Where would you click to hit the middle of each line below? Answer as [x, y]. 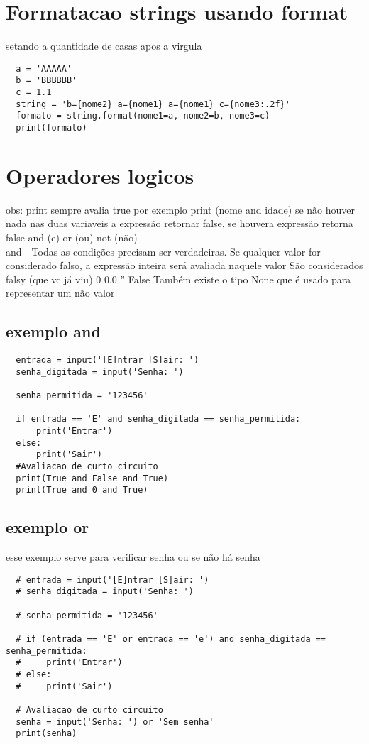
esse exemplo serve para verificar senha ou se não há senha [133, 557]
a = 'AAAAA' [44, 69]
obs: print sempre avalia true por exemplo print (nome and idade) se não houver [181, 209]
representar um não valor [60, 293]
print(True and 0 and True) [82, 490]
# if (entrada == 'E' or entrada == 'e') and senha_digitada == [171, 639]
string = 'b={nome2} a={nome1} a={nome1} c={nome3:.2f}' [153, 104]
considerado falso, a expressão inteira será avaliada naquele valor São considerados [184, 265]
